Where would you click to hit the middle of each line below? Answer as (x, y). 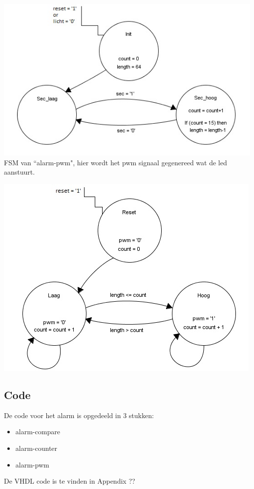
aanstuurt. (20, 172)
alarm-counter (36, 448)
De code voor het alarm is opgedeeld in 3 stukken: (79, 415)
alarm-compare (38, 432)
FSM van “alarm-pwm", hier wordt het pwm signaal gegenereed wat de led (116, 162)
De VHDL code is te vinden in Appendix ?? (70, 481)
